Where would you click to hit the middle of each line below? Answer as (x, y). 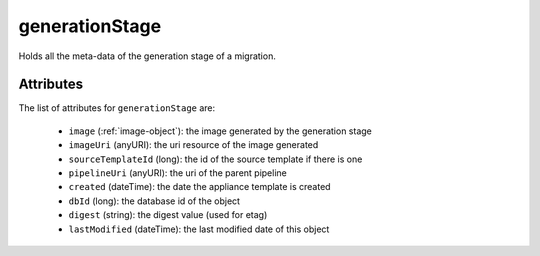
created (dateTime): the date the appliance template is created (199, 187)
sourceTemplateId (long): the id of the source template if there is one (215, 159)
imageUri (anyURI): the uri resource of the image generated (193, 145)
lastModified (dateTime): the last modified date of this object (199, 229)
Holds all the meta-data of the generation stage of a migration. (147, 56)
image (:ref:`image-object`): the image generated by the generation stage (220, 131)
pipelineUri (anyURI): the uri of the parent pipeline (177, 173)
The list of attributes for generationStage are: (117, 108)
